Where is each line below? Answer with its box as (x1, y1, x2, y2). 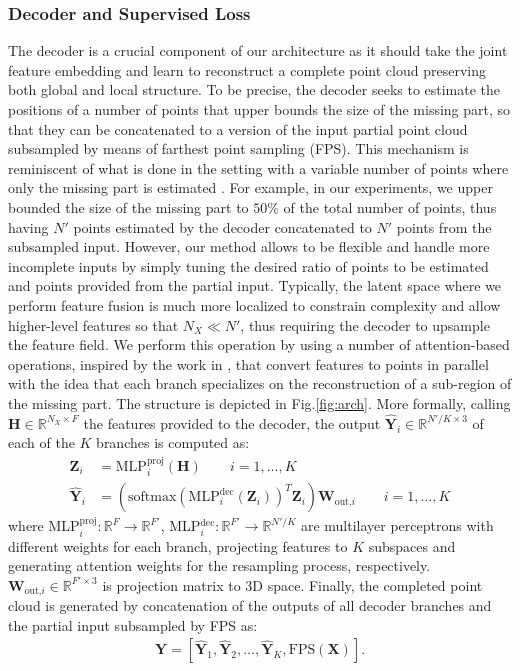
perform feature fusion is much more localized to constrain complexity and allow (8, 294, 501, 315)
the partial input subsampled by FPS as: (8, 614, 258, 635)
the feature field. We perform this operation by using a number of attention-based (8, 334, 510, 355)
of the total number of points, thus (283, 196, 497, 217)
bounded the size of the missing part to (8, 196, 249, 217)
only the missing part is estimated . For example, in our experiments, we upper (8, 177, 493, 198)
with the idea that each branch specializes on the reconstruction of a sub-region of (8, 373, 512, 394)
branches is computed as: (96, 432, 250, 453)
